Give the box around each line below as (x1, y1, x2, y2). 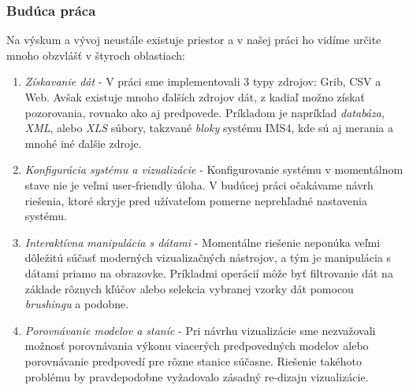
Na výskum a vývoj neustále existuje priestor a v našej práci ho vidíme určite (6, 31, 381, 48)
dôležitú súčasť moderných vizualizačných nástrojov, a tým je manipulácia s (24, 249, 392, 266)
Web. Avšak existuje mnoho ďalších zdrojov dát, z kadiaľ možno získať (24, 89, 366, 105)
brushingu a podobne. (24, 296, 129, 312)
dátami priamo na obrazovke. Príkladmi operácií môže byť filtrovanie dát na (24, 264, 393, 281)
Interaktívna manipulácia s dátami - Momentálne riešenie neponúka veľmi (24, 234, 381, 250)
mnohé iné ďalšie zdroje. (24, 134, 142, 151)
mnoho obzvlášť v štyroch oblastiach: (6, 46, 185, 63)
